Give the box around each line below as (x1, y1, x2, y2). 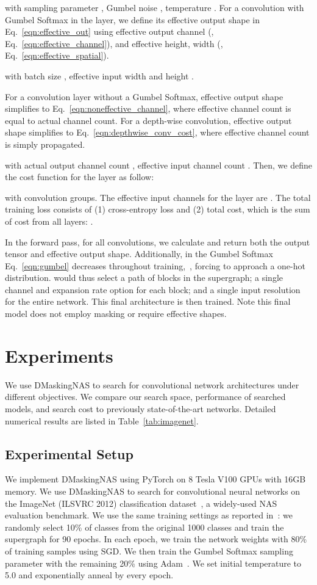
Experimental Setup (5, 444, 134, 463)
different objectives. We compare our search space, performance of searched (5, 390, 286, 403)
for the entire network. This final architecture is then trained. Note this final (5, 295, 291, 308)
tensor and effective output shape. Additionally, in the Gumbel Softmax (5, 247, 273, 260)
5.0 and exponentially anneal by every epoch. (5, 569, 174, 581)
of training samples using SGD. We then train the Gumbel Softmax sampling (5, 544, 293, 557)
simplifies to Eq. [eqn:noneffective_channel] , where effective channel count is (5, 102, 291, 115)
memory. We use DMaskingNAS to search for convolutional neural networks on (5, 484, 301, 497)
